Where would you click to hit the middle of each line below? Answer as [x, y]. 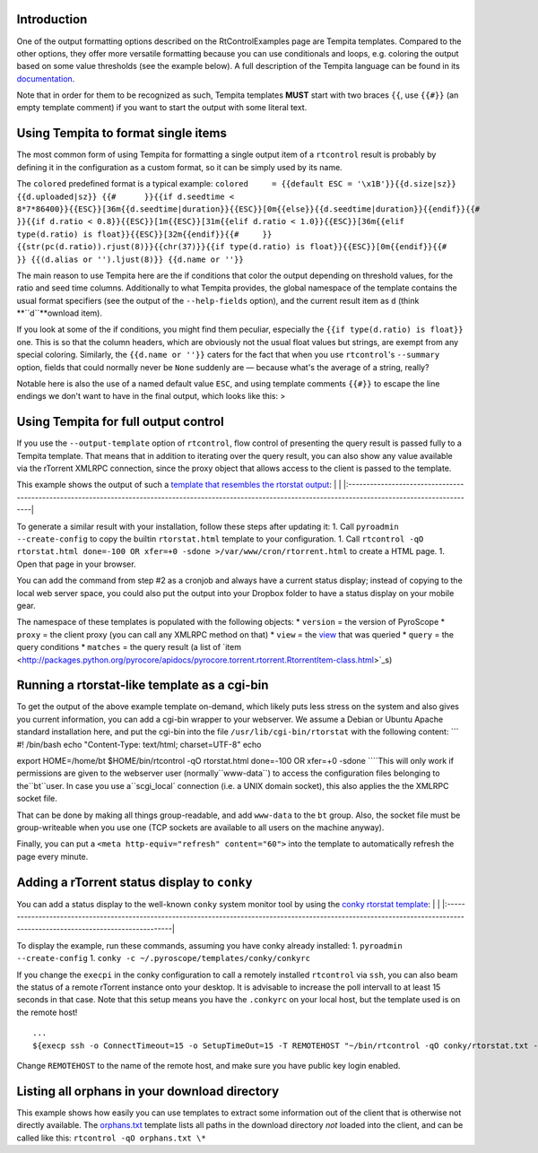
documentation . [46, 78]
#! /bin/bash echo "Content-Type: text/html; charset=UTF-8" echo [139, 744]
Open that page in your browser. [76, 564]
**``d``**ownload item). [60, 313]
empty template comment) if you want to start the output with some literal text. [162, 108]
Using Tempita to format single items [122, 133]
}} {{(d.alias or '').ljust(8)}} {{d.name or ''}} [130, 259]
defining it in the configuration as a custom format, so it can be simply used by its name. [179, 167]
